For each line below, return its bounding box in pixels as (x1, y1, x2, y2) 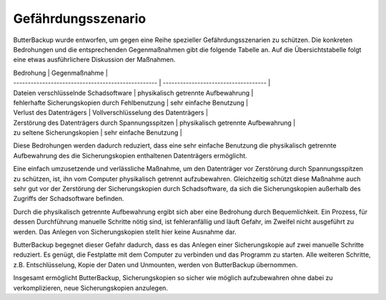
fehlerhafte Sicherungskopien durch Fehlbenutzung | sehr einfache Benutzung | (13, 98, 249, 107)
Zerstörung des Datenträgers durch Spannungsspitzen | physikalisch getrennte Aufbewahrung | (13, 118, 296, 127)
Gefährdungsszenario (13, 11, 147, 26)
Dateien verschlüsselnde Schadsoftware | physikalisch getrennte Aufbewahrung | (13, 88, 254, 97)
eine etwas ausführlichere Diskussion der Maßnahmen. (13, 56, 176, 64)
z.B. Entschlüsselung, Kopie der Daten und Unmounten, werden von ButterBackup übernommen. (13, 260, 298, 269)
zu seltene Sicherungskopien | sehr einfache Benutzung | (13, 128, 182, 137)
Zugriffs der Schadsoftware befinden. (13, 195, 124, 203)
